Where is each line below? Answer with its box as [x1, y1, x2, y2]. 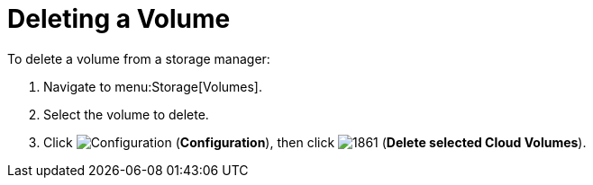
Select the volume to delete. [43, 106, 209, 122]
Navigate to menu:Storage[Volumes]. [43, 78, 263, 94]
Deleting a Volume [7, 4, 231, 34]
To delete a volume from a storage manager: [7, 50, 270, 66]
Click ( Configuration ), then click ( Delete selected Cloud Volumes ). [43, 134, 587, 150]
